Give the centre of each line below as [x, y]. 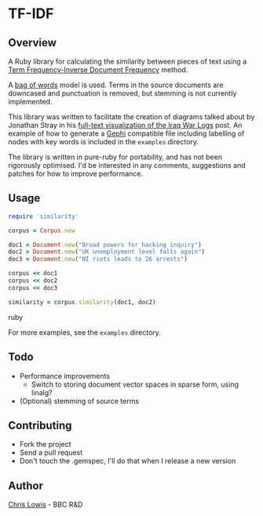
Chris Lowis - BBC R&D [46, 505]
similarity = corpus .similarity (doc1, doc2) [82, 302]
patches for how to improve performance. [76, 174]
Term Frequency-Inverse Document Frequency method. [98, 70]
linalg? [42, 392]
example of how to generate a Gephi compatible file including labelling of [126, 133]
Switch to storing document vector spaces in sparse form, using [135, 384]
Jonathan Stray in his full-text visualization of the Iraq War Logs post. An [125, 125]
